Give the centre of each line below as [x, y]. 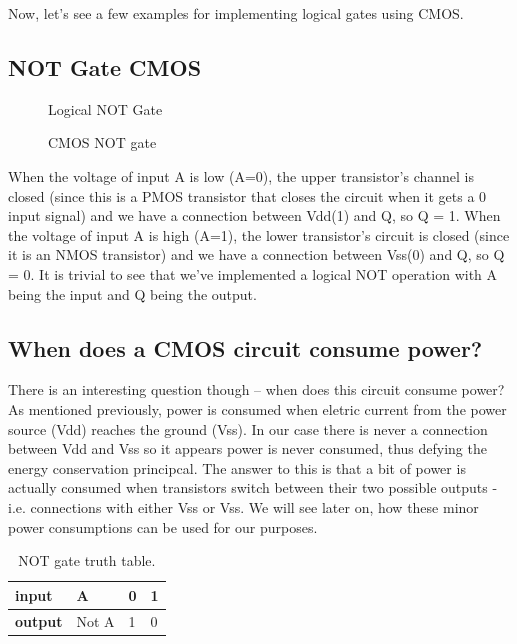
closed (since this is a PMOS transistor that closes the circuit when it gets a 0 [247, 195]
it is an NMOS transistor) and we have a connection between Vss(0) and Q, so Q [256, 254]
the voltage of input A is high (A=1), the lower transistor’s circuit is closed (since [259, 234]
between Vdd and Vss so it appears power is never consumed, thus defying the [247, 448]
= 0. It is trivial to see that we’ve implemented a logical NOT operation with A [253, 273]
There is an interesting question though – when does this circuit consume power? [256, 389]
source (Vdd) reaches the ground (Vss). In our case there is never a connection [248, 428]
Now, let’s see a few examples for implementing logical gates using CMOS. [236, 13]
